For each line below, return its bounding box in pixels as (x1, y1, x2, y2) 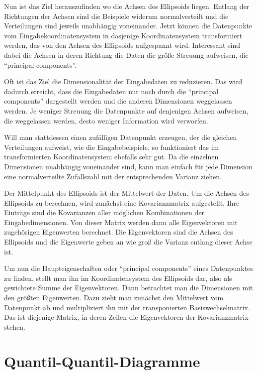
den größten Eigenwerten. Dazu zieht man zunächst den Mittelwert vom (4, 292, 224, 303)
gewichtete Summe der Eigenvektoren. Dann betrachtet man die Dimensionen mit (4, 282, 253, 293)
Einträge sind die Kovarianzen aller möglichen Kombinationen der (4, 207, 204, 218)
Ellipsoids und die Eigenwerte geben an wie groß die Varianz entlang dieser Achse (4, 237, 253, 247)
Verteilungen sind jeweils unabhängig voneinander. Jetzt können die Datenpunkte (4, 20, 253, 31)
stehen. (4, 321, 25, 332)
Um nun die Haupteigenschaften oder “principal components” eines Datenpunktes (4, 263, 253, 273)
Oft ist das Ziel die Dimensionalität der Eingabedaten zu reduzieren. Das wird (4, 76, 243, 87)
